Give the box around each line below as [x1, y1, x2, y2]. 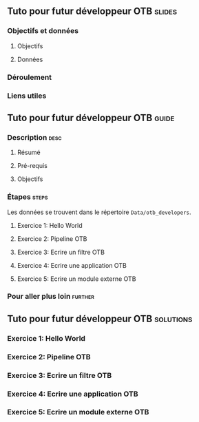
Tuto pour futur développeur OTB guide [7, 112, 175, 123]
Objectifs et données [7, 26, 79, 36]
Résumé [17, 148, 41, 157]
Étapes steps [7, 192, 48, 202]
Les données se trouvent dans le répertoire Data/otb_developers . [7, 208, 191, 216]
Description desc [7, 132, 62, 142]
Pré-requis [17, 162, 48, 170]
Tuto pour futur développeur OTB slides [7, 6, 178, 17]
